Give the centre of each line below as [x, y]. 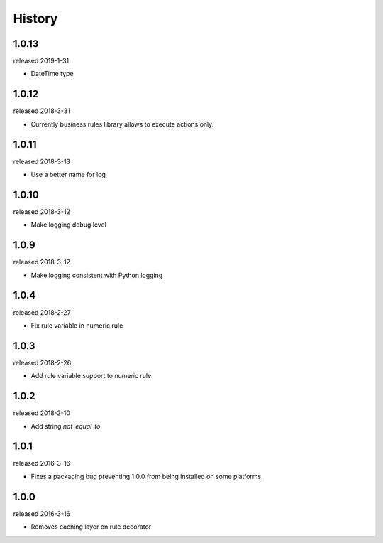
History [35, 18]
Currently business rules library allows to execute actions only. [122, 124]
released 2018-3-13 [42, 161]
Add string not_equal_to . [67, 426]
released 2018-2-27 [42, 312]
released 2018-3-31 [42, 111]
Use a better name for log [68, 175]
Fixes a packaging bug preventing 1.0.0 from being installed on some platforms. [147, 476]
